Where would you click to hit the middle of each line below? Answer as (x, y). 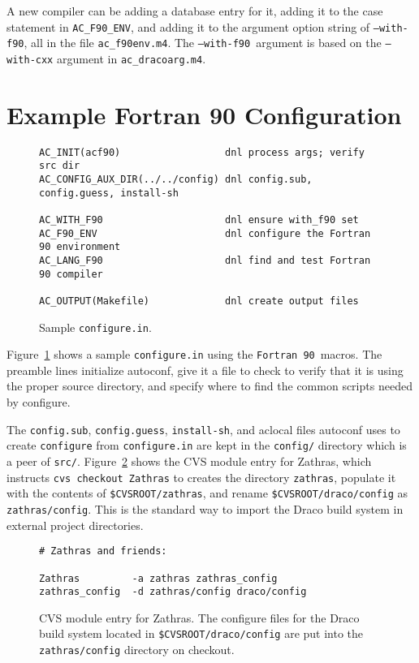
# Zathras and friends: (103, 551)
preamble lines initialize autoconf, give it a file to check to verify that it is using (205, 370)
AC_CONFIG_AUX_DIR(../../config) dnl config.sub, (176, 179)
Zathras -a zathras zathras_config (158, 578)
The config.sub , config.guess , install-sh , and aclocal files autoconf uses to (203, 429)
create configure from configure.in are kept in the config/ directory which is (207, 445)
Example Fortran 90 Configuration (204, 114)
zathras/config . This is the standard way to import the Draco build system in (205, 508)
